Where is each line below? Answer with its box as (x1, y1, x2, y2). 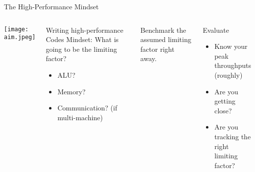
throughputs (214, 60, 252, 70)
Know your (214, 41, 248, 51)
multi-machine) (57, 112, 103, 122)
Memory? (57, 86, 86, 96)
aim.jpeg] (4, 34, 36, 41)
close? (214, 105, 232, 115)
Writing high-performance (46, 24, 124, 35)
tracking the (214, 131, 251, 141)
